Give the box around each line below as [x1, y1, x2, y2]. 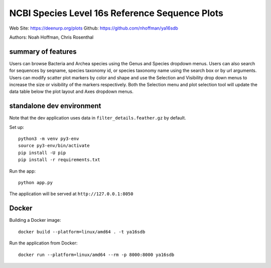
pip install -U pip [18, 150, 66, 156]
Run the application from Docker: [9, 240, 78, 246]
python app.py [18, 180, 53, 186]
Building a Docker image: [9, 217, 61, 223]
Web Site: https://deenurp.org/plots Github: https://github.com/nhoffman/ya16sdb [9, 25, 178, 31]
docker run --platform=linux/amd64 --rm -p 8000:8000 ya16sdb [18, 251, 175, 257]
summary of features [9, 47, 77, 56]
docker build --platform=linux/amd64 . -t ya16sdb [18, 229, 146, 234]
